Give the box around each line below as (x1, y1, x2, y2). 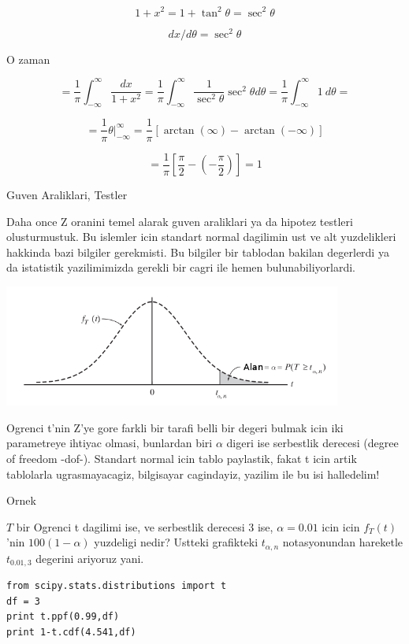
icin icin (322, 518, 360, 535)
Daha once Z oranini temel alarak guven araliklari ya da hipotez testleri (6, 213, 353, 229)
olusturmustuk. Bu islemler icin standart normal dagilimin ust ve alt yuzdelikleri (6, 228, 396, 245)
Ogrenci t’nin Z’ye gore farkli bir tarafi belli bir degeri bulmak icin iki (6, 419, 344, 435)
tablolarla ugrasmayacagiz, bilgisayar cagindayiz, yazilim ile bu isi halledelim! (6, 465, 380, 482)
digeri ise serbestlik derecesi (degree (226, 435, 399, 451)
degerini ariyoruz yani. (35, 550, 144, 566)
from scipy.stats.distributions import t (6, 580, 227, 592)
